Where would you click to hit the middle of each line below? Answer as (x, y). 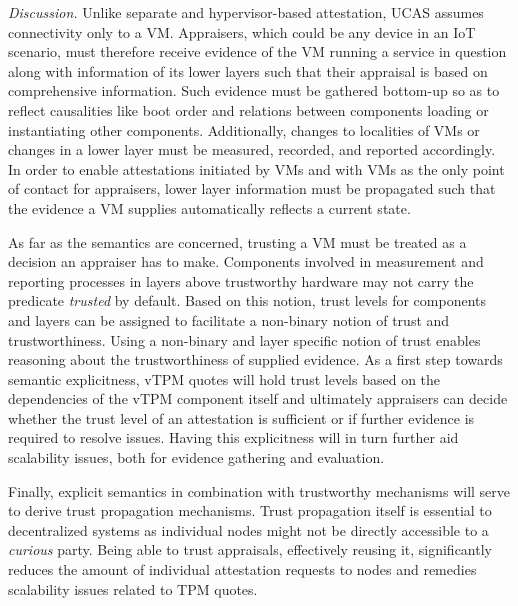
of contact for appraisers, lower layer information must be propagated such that (252, 188)
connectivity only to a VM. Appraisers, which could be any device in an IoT (242, 31)
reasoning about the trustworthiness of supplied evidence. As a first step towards (255, 359)
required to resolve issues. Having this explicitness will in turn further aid (233, 437)
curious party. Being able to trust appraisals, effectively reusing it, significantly (250, 549)
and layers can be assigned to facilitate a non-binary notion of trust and (229, 319)
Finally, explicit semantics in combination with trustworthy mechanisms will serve (259, 490)
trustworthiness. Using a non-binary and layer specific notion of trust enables (244, 339)
